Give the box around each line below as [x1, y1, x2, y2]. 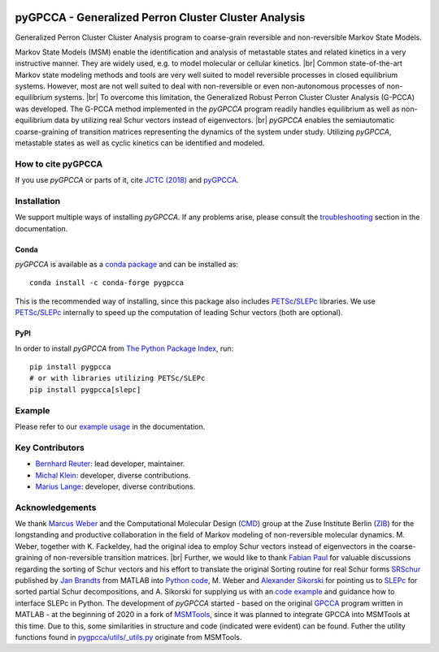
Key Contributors [15, 442, 85, 453]
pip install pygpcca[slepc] [29, 385, 141, 394]
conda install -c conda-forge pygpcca [29, 279, 185, 287]
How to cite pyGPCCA [15, 158, 103, 170]
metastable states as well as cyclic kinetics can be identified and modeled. [15, 138, 265, 148]
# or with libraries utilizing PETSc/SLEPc [29, 373, 206, 383]
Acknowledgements [15, 502, 97, 513]
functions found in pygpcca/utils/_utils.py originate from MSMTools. [15, 632, 242, 641]
